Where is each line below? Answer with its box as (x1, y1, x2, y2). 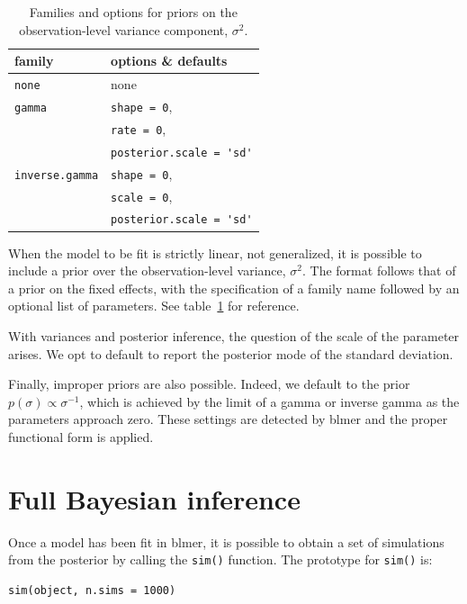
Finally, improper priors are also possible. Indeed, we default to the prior (8, 374, 410, 393)
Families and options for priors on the (29, 3, 238, 21)
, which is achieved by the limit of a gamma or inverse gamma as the (79, 392, 460, 410)
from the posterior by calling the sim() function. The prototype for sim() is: (8, 550, 433, 569)
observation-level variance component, (19, 20, 229, 39)
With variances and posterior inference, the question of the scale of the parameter (8, 327, 460, 345)
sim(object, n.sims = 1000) (8, 583, 176, 597)
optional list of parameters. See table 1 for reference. (8, 296, 300, 315)
